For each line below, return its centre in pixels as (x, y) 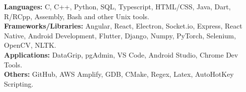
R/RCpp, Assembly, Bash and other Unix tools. (77, 16)
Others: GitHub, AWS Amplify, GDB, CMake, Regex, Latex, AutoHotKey (119, 74)
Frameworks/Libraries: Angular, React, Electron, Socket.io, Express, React (123, 26)
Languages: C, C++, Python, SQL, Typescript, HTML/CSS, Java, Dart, (118, 6)
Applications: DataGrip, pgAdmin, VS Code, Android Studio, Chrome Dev (121, 54)
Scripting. (19, 83)
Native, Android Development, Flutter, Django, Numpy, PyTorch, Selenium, (120, 35)
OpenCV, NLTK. (30, 45)
